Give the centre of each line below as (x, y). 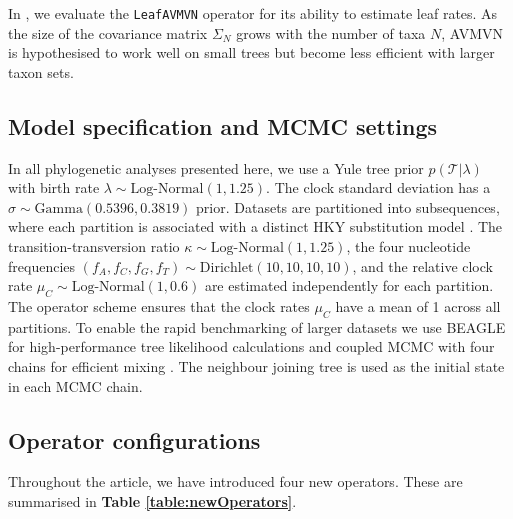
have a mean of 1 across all (418, 306)
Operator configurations (134, 439)
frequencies (42, 265)
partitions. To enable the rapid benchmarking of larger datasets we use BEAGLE (257, 326)
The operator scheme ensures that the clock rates (159, 306)
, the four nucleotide (408, 246)
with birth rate (54, 187)
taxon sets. (41, 71)
